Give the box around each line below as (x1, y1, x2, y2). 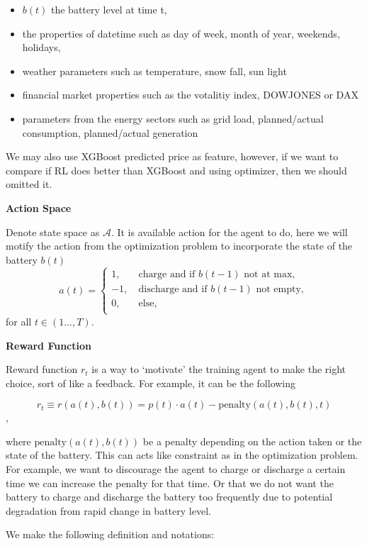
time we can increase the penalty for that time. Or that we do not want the (6, 475, 334, 490)
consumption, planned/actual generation (22, 125, 198, 140)
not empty (256, 284, 301, 294)
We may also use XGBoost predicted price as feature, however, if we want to (6, 149, 339, 164)
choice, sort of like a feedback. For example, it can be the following (6, 375, 296, 390)
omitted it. (6, 177, 52, 191)
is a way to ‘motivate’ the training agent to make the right (91, 362, 346, 377)
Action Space (6, 200, 72, 215)
